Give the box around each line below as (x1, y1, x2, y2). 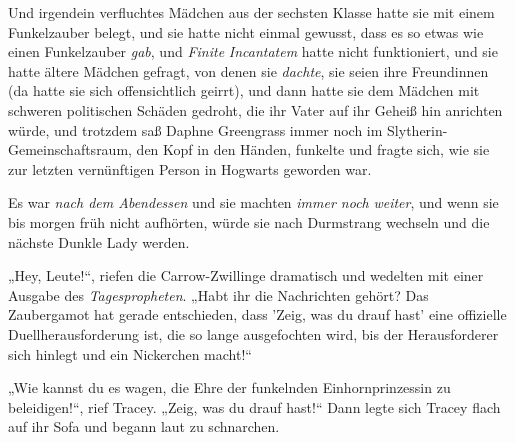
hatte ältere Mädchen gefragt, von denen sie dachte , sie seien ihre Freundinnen (8, 60, 489, 81)
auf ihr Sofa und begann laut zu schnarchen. (8, 416, 280, 437)
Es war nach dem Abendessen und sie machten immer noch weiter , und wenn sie (8, 192, 499, 213)
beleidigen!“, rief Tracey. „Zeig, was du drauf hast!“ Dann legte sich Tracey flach (8, 396, 501, 417)
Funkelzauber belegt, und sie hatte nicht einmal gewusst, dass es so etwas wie (8, 21, 484, 42)
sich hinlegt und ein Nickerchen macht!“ (8, 343, 252, 364)
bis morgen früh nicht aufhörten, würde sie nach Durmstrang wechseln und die (8, 211, 490, 232)
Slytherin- (387, 119, 448, 140)
